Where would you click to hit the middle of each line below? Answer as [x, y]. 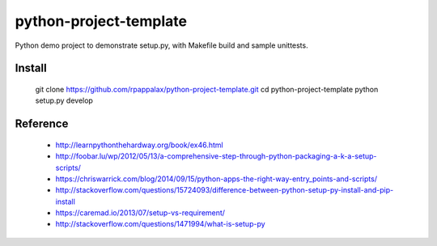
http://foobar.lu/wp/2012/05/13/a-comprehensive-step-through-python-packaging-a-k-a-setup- [216, 156]
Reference [42, 124]
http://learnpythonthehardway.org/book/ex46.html [139, 145]
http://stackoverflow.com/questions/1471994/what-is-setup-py [161, 224]
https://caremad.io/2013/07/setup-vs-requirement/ [140, 213]
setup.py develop [64, 100]
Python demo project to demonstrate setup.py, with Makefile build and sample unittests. [161, 45]
